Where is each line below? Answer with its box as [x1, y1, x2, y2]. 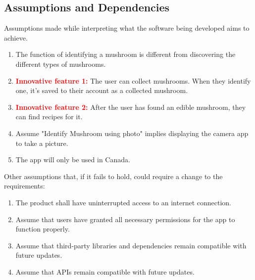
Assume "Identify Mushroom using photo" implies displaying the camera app [15, 128, 249, 138]
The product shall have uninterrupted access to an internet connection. [15, 197, 231, 207]
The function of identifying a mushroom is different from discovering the [15, 49, 236, 59]
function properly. [15, 224, 70, 234]
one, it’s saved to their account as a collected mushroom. [15, 85, 188, 95]
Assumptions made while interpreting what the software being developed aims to [4, 23, 250, 33]
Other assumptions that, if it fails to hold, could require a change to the [4, 171, 223, 181]
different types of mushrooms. [15, 58, 106, 69]
